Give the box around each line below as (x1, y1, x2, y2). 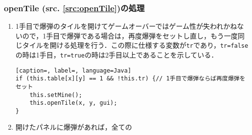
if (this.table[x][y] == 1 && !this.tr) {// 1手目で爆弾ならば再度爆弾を (15, 75, 246, 82)
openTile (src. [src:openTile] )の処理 (4, 1, 145, 14)
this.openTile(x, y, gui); (29, 99, 117, 107)
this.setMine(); (29, 91, 82, 98)
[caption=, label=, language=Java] (15, 67, 132, 74)
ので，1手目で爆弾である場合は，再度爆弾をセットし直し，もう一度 (22, 30, 238, 40)
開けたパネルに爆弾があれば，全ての (15, 121, 132, 132)
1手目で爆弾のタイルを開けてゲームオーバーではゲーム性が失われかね (15, 21, 237, 31)
